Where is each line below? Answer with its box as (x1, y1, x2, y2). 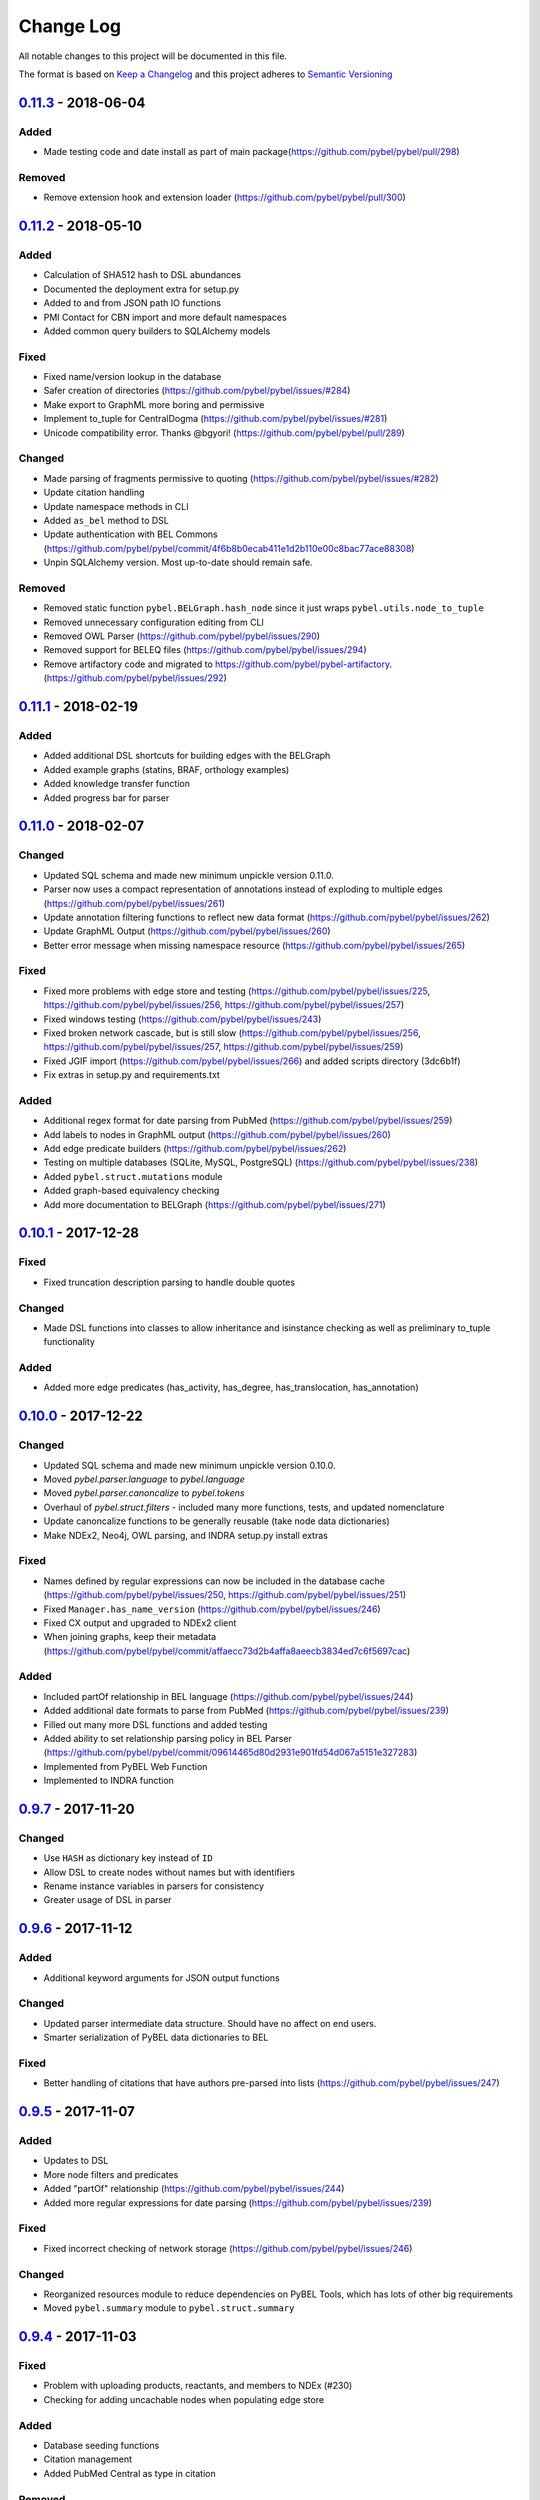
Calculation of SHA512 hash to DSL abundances (43, 269, 242, 281)
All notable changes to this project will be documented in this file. (18, 50, 288, 62)
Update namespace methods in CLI (43, 500, 189, 512)
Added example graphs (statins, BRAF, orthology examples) (43, 763, 290, 775)
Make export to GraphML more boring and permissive (43, 398, 265, 410)
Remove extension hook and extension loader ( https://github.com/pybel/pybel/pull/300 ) (43, 191, 407, 204)
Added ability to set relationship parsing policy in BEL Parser (43, 1732, 292, 1744)
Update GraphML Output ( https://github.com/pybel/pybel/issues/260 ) (43, 925, 331, 937)
